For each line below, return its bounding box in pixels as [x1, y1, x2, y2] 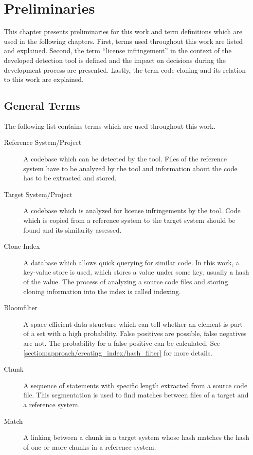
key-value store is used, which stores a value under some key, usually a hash [23, 267, 249, 277]
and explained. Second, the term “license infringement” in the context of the [4, 45, 232, 56]
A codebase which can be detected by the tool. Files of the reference [23, 154, 227, 164]
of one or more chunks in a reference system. [23, 441, 156, 452]
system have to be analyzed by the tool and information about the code [23, 163, 237, 173]
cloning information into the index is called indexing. [23, 286, 181, 296]
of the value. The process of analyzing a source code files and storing [23, 277, 228, 287]
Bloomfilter [4, 302, 37, 313]
